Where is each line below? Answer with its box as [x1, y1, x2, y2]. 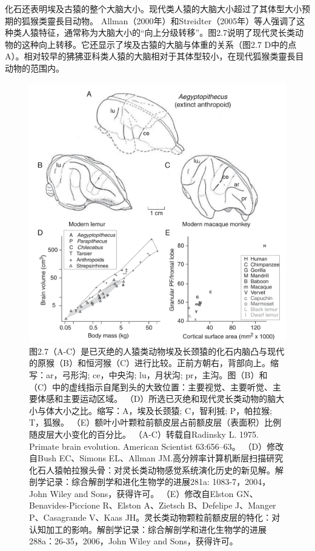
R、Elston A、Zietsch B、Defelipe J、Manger [102, 499, 276, 512]
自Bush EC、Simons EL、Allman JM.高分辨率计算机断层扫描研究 [29, 452, 283, 464]
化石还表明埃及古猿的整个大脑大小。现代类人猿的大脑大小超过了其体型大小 [5, 2, 302, 15]
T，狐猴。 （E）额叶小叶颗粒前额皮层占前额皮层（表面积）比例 [29, 416, 282, 429]
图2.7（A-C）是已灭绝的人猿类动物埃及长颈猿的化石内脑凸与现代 [29, 344, 285, 357]
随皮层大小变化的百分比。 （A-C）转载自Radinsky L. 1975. [29, 427, 259, 440]
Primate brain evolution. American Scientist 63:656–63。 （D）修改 [29, 439, 284, 452]
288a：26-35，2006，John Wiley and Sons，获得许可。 [29, 535, 238, 547]
